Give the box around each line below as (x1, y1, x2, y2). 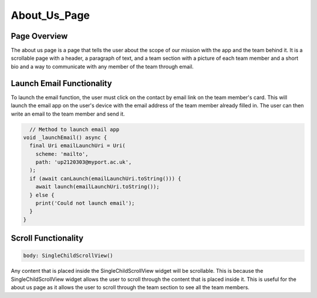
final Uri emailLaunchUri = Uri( (29, 143, 126, 149)
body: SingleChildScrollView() (23, 252, 114, 259)
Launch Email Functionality (11, 78, 112, 88)
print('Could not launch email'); (35, 200, 135, 206)
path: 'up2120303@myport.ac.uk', (35, 159, 132, 165)
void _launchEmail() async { (23, 134, 107, 141)
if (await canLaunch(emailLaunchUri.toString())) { (29, 175, 181, 182)
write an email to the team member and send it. (11, 110, 126, 117)
